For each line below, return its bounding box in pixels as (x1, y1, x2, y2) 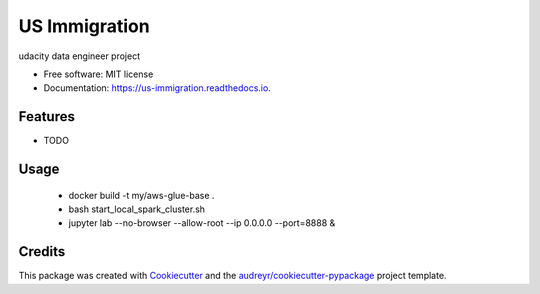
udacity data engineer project (18, 50, 140, 62)
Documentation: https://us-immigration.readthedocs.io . (43, 82, 272, 94)
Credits (18, 243, 66, 260)
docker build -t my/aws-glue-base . (68, 189, 215, 201)
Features (18, 108, 75, 125)
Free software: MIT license (43, 68, 154, 80)
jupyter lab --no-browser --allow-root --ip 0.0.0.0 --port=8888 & (68, 217, 336, 229)
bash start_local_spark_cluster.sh (68, 203, 205, 215)
